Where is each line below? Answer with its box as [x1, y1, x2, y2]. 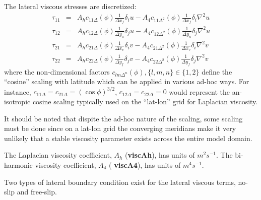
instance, [4, 86, 31, 97]
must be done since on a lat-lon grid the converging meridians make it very [4, 123, 236, 134]
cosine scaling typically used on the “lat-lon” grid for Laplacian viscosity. [32, 96, 258, 107]
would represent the [169, 86, 230, 97]
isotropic [4, 96, 31, 107]
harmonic [4, 160, 33, 170]
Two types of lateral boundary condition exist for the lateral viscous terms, [4, 176, 236, 187]
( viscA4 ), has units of [109, 160, 181, 170]
